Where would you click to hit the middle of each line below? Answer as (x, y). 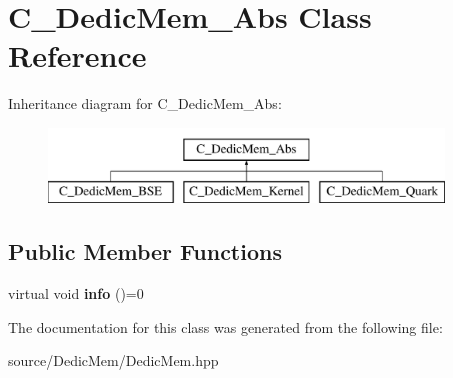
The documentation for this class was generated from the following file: (225, 326)
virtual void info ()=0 (76, 293)
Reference (77, 55)
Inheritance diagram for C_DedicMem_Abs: (145, 103)
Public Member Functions (145, 251)
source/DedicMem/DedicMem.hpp (113, 360)
